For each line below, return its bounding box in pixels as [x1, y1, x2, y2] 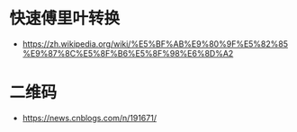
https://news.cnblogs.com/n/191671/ [22, 112, 157, 123]
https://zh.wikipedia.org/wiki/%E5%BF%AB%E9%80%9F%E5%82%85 [22, 38, 289, 49]
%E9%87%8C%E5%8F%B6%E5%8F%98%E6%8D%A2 [22, 48, 234, 58]
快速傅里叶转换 [9, 8, 121, 29]
